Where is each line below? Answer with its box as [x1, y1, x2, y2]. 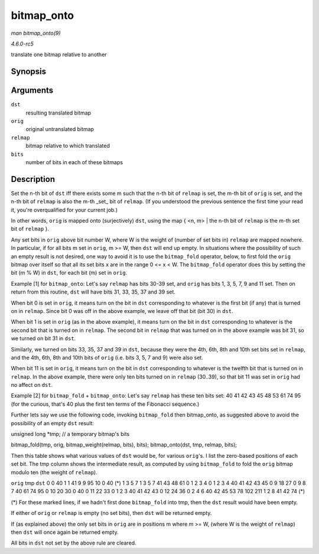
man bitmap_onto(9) [11, 30, 61, 37]
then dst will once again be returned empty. [11, 529, 119, 536]
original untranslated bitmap [25, 126, 95, 133]
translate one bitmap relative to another [11, 51, 107, 58]
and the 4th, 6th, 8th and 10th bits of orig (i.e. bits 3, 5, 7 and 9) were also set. [11, 354, 203, 361]
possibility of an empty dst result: [11, 419, 95, 426]
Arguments [11, 86, 54, 96]
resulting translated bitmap [25, 109, 92, 116]
